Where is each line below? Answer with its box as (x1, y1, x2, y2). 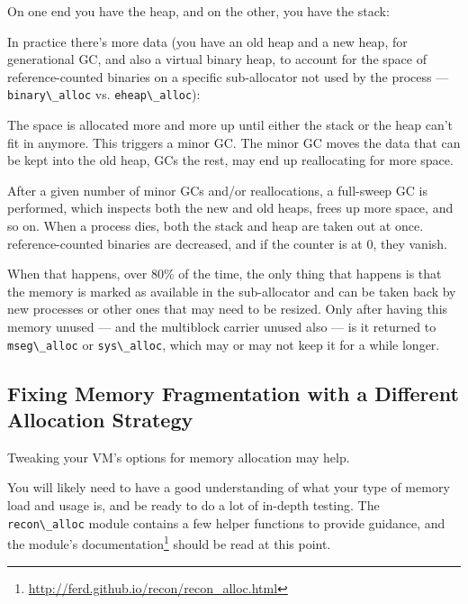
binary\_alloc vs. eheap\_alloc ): (7, 85, 201, 104)
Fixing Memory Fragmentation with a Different (7, 379, 459, 407)
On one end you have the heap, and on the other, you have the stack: (7, 2, 390, 20)
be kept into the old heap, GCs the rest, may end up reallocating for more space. (7, 151, 454, 169)
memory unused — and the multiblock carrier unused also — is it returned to (7, 316, 436, 335)
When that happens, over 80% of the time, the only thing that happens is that (7, 264, 442, 283)
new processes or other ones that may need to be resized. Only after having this (7, 299, 448, 318)
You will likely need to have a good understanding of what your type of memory (7, 478, 450, 497)
